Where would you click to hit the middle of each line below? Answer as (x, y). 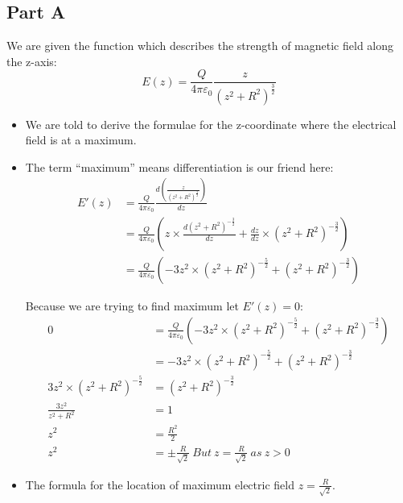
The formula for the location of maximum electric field (160, 484)
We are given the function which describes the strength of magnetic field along (200, 46)
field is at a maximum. (81, 140)
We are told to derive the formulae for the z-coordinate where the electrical (211, 124)
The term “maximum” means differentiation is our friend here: (179, 166)
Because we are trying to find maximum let (132, 306)
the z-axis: (32, 61)
